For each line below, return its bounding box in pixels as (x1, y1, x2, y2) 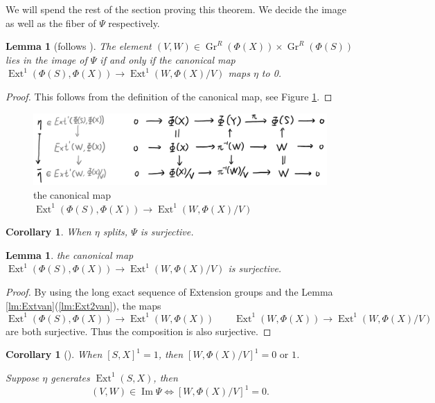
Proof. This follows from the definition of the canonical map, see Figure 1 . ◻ (6, 89, 332, 103)
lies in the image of (6, 52, 87, 66)
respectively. (108, 15, 160, 30)
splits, (103, 224, 128, 239)
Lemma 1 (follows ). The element (6, 39, 152, 53)
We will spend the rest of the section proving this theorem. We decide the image (6, 2, 346, 16)
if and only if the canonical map (100, 52, 236, 66)
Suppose (6, 370, 39, 384)
